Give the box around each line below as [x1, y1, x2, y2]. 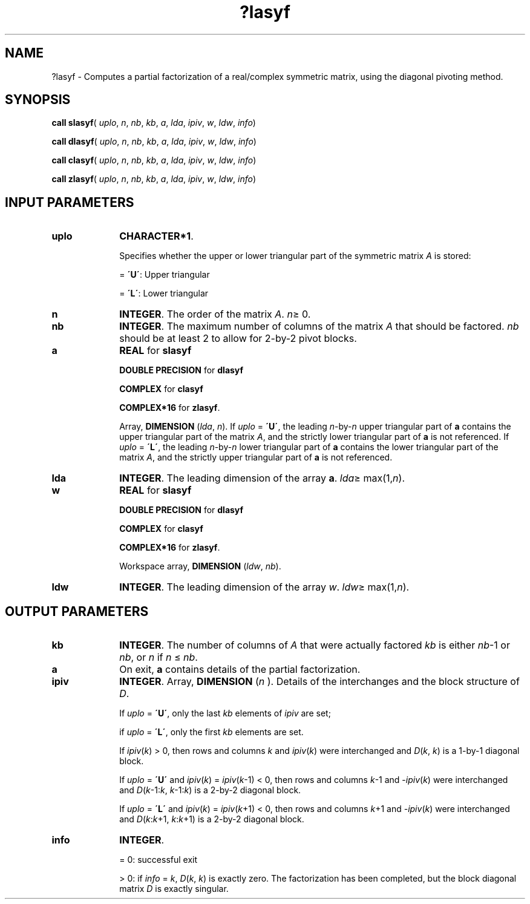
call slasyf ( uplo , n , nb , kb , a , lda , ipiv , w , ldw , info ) [51, 117, 256, 128]
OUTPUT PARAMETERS [5, 603, 149, 619]
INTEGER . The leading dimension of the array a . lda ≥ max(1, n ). [119, 472, 405, 485]
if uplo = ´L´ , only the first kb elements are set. [119, 727, 304, 738]
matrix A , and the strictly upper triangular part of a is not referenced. [119, 452, 393, 463]
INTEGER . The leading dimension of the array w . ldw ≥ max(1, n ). [119, 581, 410, 594]
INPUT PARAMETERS [5, 194, 134, 210]
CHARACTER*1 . [119, 230, 194, 243]
